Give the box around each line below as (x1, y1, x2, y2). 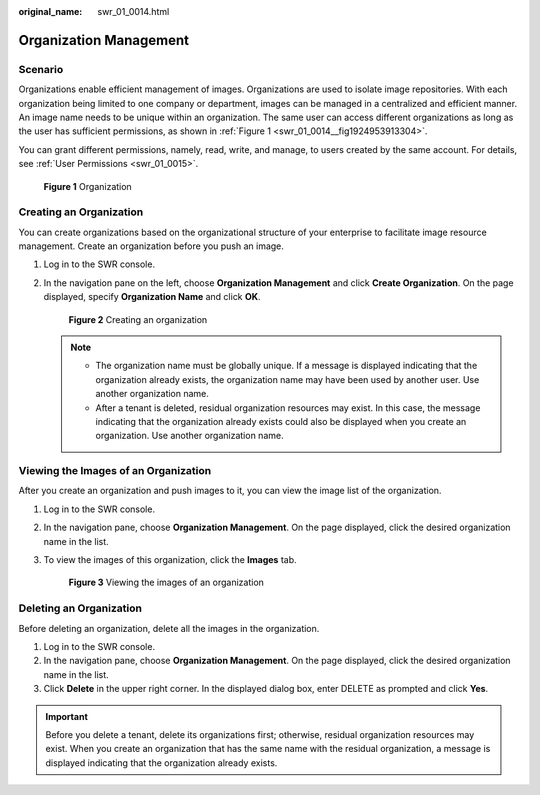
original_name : (18, 6, 83, 17)
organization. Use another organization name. (95, 430, 284, 442)
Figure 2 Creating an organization (68, 313, 208, 325)
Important (45, 710, 89, 722)
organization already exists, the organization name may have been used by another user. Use (95, 373, 480, 385)
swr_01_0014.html (97, 6, 170, 17)
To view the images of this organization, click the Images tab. (43, 554, 297, 566)
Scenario (18, 62, 64, 76)
